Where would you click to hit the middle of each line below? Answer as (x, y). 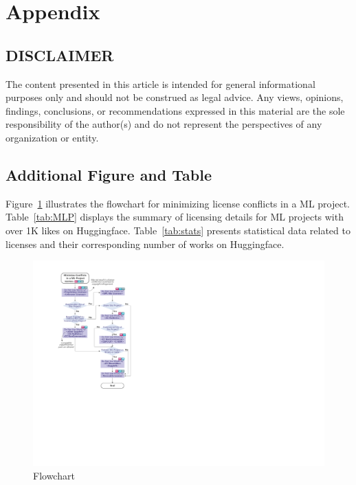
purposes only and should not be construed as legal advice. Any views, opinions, (175, 97)
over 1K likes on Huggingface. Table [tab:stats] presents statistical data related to (178, 230)
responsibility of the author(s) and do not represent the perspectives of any (164, 124)
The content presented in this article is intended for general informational (160, 83)
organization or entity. (52, 137)
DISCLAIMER (60, 55)
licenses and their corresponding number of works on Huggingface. (145, 244)
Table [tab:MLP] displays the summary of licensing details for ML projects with (175, 217)
